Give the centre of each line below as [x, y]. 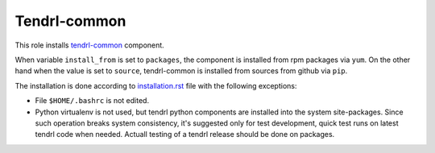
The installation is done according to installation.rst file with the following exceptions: [156, 85]
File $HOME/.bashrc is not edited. [92, 101]
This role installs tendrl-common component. [89, 45]
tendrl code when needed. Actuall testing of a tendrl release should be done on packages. [185, 134]
